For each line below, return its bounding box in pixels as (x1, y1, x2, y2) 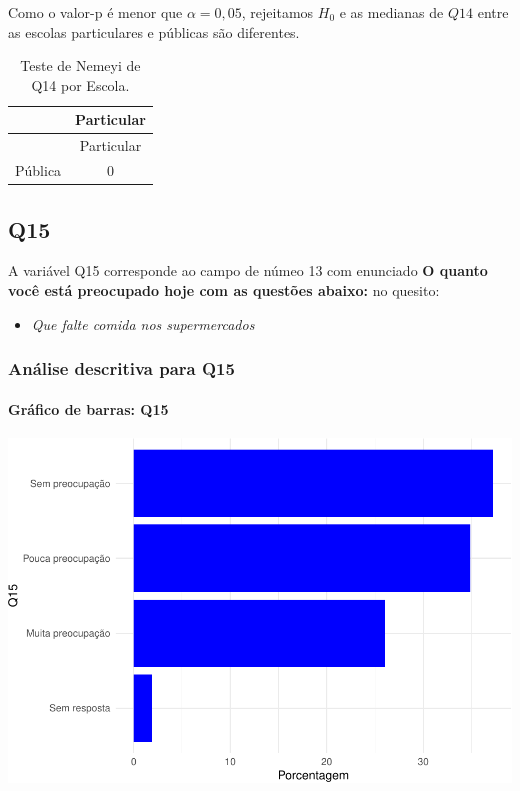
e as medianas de (339, 2, 444, 22)
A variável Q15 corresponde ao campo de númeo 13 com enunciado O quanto (8, 260, 488, 281)
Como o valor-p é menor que (8, 2, 183, 22)
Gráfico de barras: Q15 (8, 398, 169, 419)
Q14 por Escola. (31, 74, 130, 95)
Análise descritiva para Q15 (8, 356, 235, 381)
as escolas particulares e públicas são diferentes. (8, 21, 300, 42)
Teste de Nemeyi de (20, 55, 141, 76)
